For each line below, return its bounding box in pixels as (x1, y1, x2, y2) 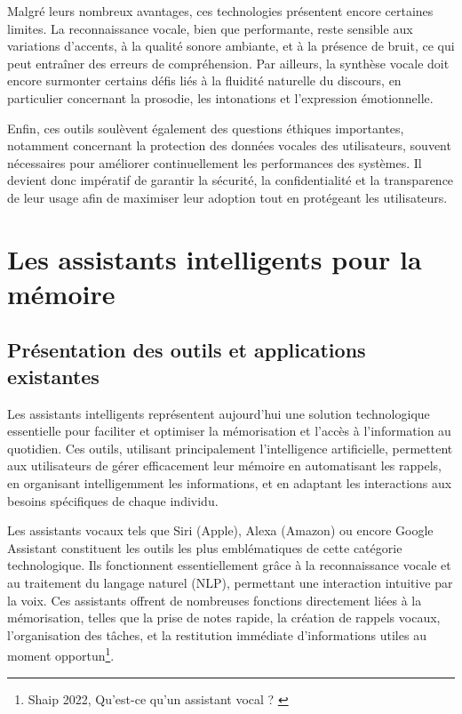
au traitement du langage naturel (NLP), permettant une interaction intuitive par (7, 574, 453, 592)
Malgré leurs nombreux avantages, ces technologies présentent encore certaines (7, 2, 434, 20)
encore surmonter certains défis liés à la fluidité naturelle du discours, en (7, 71, 402, 90)
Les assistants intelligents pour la (7, 240, 422, 277)
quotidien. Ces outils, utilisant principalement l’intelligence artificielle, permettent (7, 438, 453, 457)
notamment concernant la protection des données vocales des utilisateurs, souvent (7, 136, 451, 155)
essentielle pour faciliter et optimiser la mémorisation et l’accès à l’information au (7, 421, 451, 440)
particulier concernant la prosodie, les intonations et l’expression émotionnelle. (7, 88, 434, 107)
